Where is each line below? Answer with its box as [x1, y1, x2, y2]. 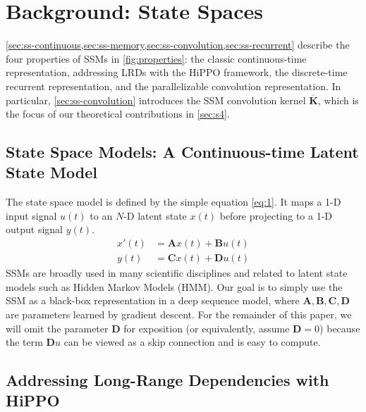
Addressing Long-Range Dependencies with [6, 369, 329, 391]
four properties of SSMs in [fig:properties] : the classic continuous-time [6, 51, 307, 65]
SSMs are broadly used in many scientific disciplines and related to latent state [6, 266, 348, 280]
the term [6, 335, 43, 349]
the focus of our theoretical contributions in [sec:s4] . [6, 106, 230, 121]
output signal [6, 222, 63, 237]
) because [319, 320, 360, 335]
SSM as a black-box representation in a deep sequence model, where [6, 293, 300, 308]
